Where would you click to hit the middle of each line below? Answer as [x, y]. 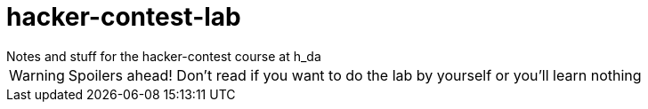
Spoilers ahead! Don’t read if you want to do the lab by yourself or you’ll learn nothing [355, 75]
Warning [37, 75]
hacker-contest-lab [124, 17]
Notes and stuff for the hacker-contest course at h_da [164, 56]
